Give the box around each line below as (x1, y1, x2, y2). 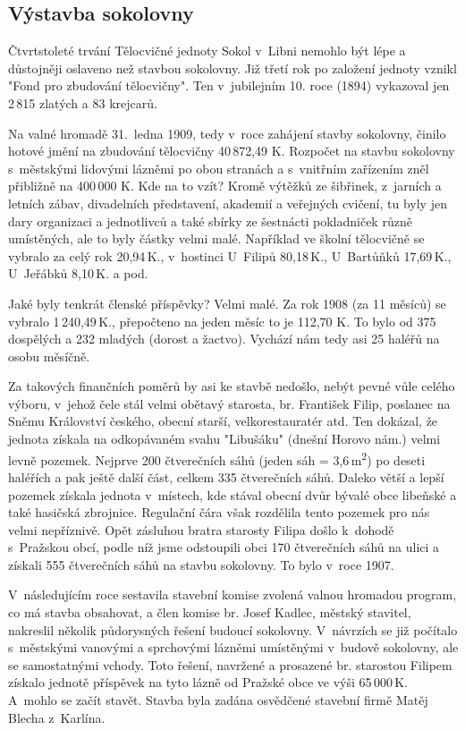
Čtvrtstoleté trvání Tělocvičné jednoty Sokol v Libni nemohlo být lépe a (8, 41, 406, 60)
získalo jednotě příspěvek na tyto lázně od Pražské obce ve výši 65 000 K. (8, 673, 408, 692)
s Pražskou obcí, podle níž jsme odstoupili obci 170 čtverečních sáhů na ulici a (8, 538, 440, 556)
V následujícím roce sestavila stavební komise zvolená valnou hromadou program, (8, 585, 457, 604)
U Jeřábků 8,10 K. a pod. (8, 264, 148, 283)
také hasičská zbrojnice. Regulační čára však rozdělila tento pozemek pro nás (8, 503, 430, 522)
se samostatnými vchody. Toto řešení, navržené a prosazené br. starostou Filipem (8, 655, 452, 674)
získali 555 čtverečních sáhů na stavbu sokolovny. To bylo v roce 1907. (8, 555, 394, 573)
